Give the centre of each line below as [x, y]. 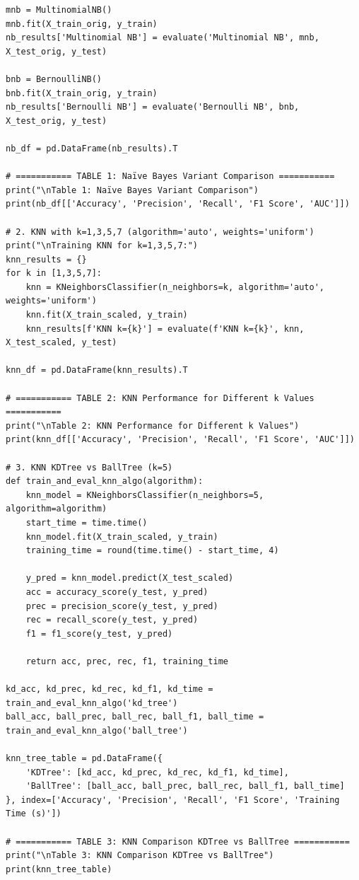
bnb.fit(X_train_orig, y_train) [82, 93]
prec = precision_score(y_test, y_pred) [122, 606]
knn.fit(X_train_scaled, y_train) [107, 315]
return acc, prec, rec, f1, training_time [127, 661]
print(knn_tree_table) [59, 869]
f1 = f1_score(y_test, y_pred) [99, 633]
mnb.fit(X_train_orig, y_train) [82, 24]
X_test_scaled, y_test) [61, 343]
